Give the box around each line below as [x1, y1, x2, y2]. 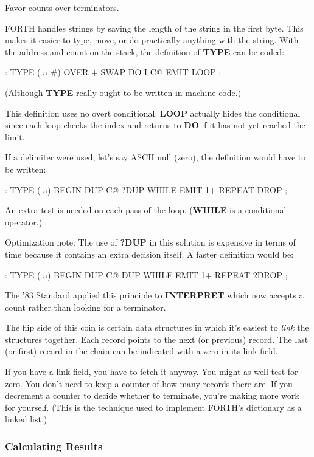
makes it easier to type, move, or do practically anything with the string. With [5, 33, 299, 46]
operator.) [5, 215, 43, 228]
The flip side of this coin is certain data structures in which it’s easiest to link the [5, 321, 309, 334]
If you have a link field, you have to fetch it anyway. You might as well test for [5, 365, 298, 378]
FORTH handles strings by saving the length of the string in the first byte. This [5, 21, 304, 34]
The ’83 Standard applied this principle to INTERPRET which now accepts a [5, 289, 304, 301]
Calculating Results [5, 438, 103, 453]
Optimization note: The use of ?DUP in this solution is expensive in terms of [5, 236, 296, 249]
